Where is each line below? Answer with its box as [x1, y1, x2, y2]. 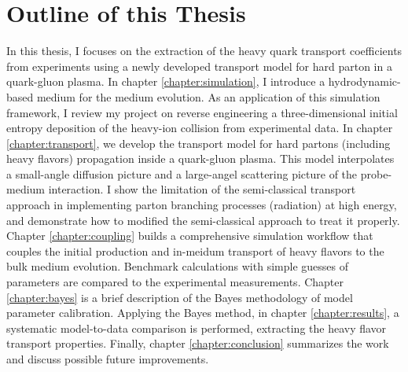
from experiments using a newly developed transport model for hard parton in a [6, 57, 392, 74]
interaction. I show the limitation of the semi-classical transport [48, 181, 356, 197]
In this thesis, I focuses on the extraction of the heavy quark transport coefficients [6, 42, 402, 59]
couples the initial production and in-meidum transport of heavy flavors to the [6, 242, 384, 259]
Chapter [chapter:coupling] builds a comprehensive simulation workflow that [6, 227, 373, 244]
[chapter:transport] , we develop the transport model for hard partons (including [6, 134, 391, 151]
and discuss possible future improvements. [6, 351, 209, 366]
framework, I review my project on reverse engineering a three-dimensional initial [6, 104, 398, 120]
